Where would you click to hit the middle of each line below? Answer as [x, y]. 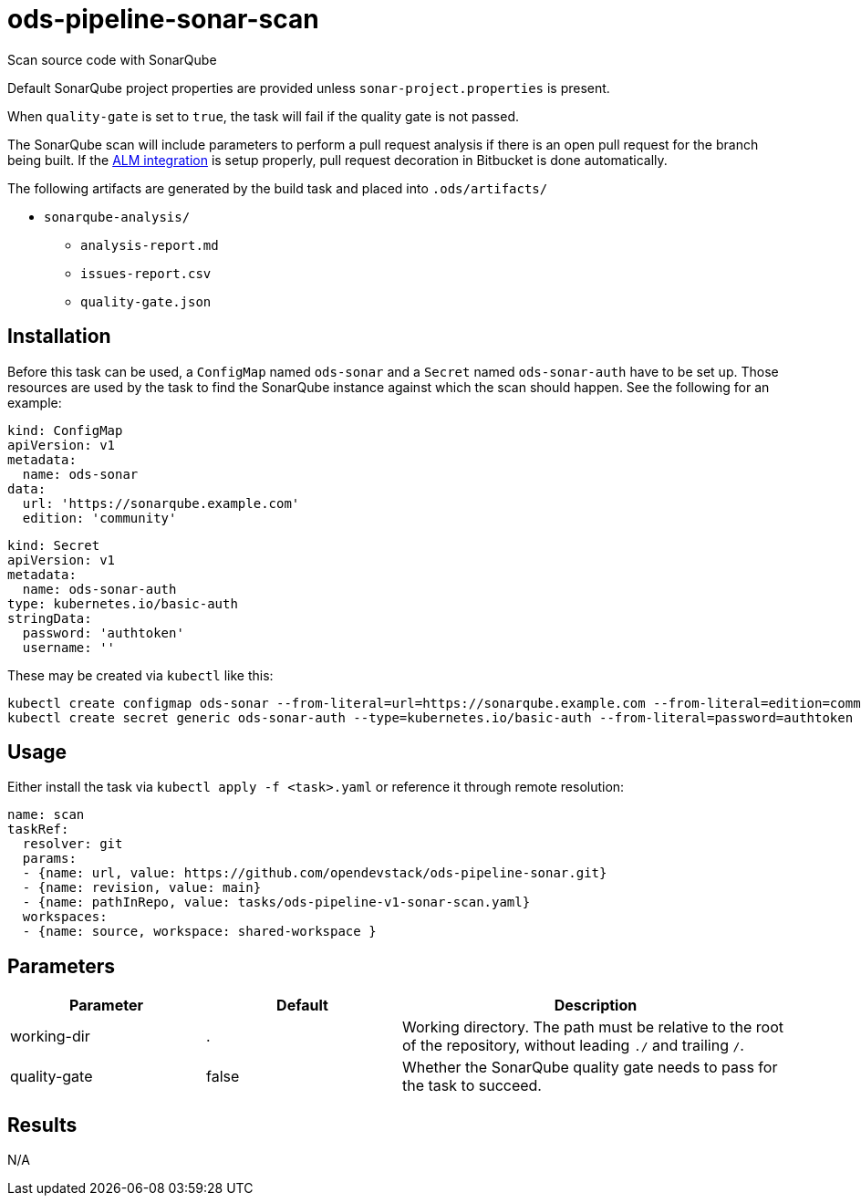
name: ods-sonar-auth [99, 589]
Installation [59, 337]
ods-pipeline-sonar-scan [163, 19]
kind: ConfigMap [65, 430]
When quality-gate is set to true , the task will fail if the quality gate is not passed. [264, 116]
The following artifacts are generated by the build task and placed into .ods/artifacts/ [278, 188]
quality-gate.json [146, 301]
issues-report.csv [146, 273]
